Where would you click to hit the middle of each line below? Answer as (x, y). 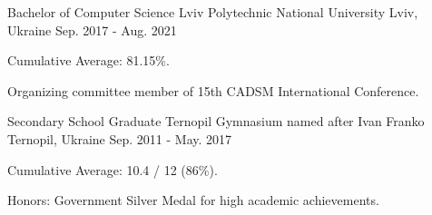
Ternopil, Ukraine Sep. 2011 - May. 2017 (120, 138)
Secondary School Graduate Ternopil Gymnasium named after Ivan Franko (216, 121)
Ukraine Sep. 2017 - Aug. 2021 (92, 29)
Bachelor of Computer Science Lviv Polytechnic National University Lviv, (213, 12)
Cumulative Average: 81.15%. (88, 60)
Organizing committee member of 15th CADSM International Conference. (213, 90)
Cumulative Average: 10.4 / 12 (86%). (113, 169)
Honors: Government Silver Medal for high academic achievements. (193, 200)
